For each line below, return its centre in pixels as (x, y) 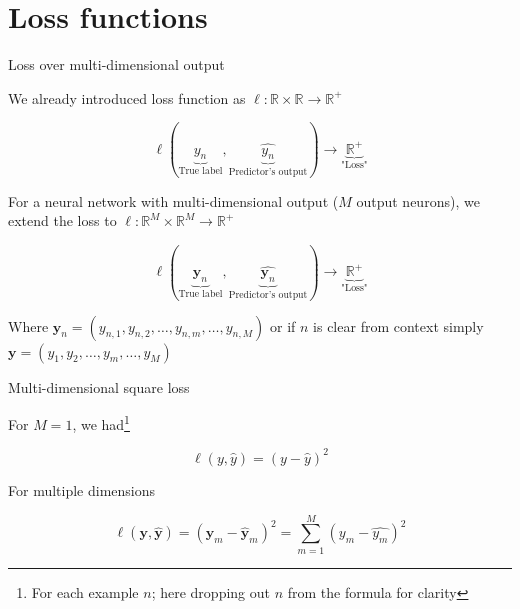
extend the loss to (62, 220)
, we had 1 (101, 422)
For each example (85, 591)
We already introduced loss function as (127, 97)
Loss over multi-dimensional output (116, 64)
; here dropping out (210, 591)
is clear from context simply (398, 325)
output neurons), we (418, 200)
